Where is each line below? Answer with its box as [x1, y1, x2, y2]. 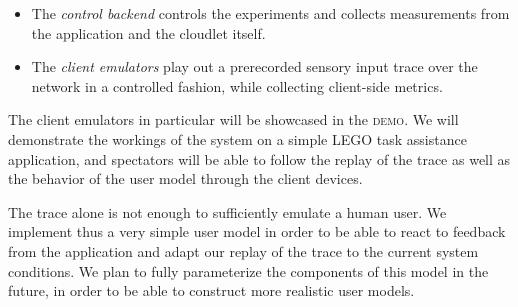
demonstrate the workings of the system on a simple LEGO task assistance [8, 128, 467, 149]
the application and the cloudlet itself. [31, 22, 266, 43]
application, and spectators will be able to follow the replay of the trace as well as [8, 148, 511, 169]
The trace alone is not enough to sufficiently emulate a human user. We [8, 201, 447, 222]
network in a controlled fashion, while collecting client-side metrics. [31, 75, 443, 96]
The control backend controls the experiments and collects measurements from [31, 3, 510, 23]
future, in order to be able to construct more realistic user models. [8, 280, 415, 301]
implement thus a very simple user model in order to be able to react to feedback [8, 221, 506, 242]
